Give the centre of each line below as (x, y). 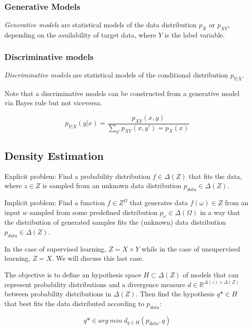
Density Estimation (54, 155)
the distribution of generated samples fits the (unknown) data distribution (115, 222)
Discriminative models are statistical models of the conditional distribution (116, 74)
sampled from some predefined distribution (94, 212)
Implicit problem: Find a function (55, 203)
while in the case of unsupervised (191, 248)
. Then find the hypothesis (175, 294)
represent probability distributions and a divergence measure (95, 284)
